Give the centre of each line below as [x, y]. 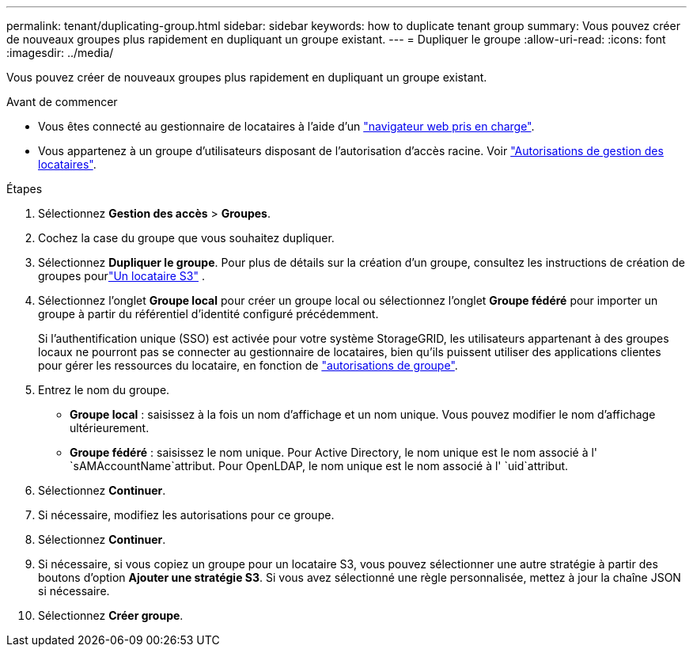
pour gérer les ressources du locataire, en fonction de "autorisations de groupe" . [248, 365]
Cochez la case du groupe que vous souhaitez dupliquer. [186, 238]
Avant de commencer [62, 102]
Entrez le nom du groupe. [104, 390]
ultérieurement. [110, 428]
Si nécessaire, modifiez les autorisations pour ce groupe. [186, 515]
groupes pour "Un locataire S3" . [121, 276]
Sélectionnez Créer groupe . [111, 615]
